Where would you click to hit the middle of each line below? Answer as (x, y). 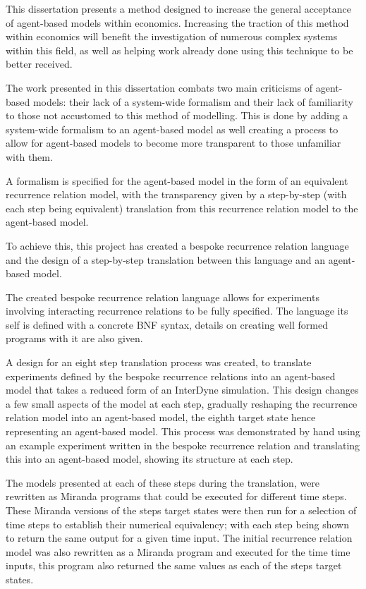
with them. (29, 156)
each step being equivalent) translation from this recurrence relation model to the (182, 208)
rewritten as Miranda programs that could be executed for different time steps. (176, 496)
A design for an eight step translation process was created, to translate (159, 362)
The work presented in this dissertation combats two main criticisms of (159, 87)
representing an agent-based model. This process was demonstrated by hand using (183, 431)
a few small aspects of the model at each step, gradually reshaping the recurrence (182, 403)
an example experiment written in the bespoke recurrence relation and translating (183, 445)
